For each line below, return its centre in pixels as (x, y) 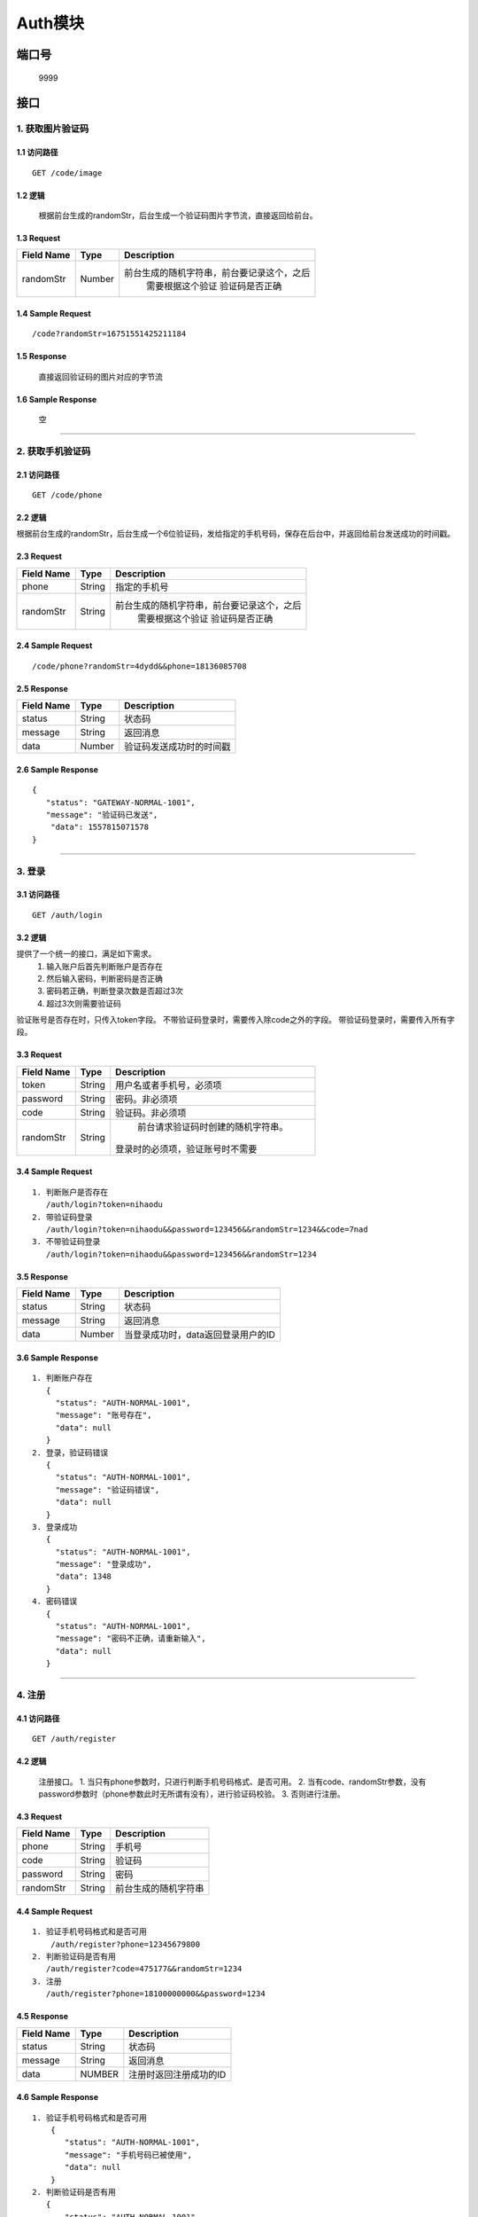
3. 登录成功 (55, 1527)
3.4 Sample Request (54, 1171)
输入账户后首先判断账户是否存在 (104, 966)
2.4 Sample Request (54, 646)
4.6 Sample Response (58, 2097)
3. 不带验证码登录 (66, 1242)
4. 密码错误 (55, 1602)
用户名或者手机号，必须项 (169, 1085)
